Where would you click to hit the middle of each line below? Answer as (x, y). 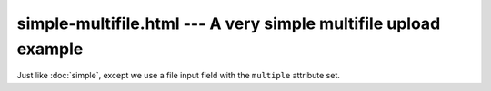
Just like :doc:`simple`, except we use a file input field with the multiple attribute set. (179, 76)
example (50, 49)
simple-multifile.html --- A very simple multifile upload (229, 23)
